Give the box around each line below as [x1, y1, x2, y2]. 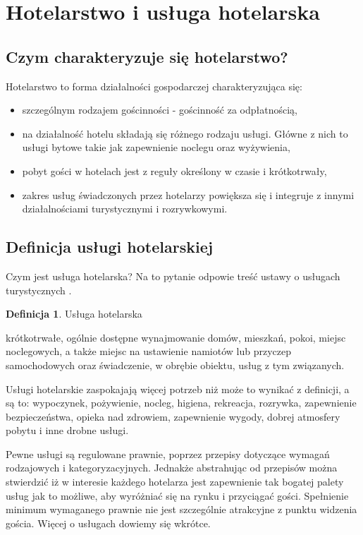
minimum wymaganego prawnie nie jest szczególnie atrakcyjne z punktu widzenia [6, 502, 357, 517]
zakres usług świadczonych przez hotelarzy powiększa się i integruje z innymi [22, 187, 355, 202]
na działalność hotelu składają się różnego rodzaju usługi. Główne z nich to [22, 126, 348, 140]
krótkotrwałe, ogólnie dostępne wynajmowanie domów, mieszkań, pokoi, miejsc [6, 330, 346, 344]
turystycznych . [6, 282, 72, 297]
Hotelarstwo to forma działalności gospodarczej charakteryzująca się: [6, 78, 302, 93]
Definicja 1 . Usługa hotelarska [6, 306, 142, 321]
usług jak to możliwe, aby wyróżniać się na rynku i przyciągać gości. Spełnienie [6, 488, 349, 503]
